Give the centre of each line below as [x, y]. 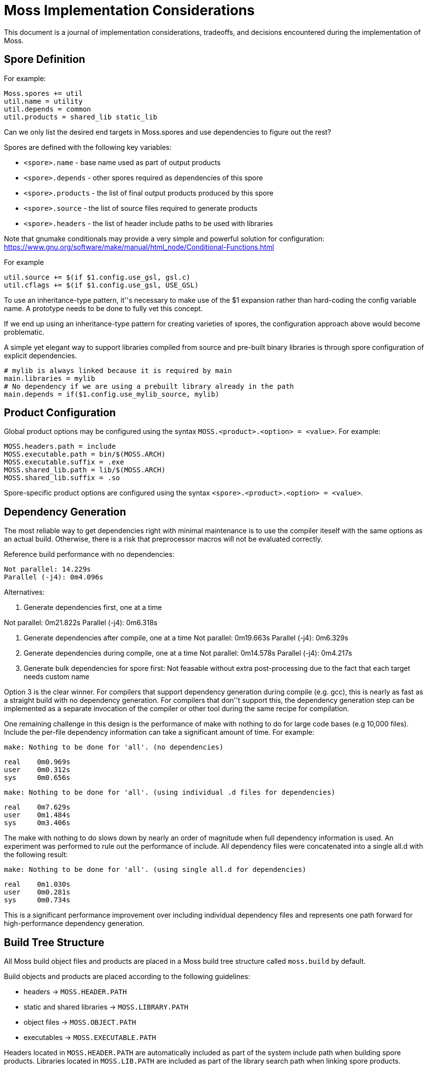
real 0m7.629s [37, 807]
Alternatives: [24, 592]
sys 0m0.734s [37, 900]
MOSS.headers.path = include [60, 447]
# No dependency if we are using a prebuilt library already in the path [149, 386]
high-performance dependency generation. [74, 924]
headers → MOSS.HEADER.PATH [75, 992]
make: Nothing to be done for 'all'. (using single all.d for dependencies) [155, 870]
